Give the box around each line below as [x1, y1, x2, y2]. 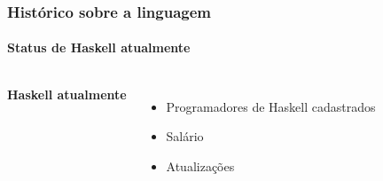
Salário [166, 127, 204, 146]
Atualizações [166, 156, 235, 175]
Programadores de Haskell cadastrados [166, 97, 376, 115]
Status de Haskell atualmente [7, 38, 191, 57]
